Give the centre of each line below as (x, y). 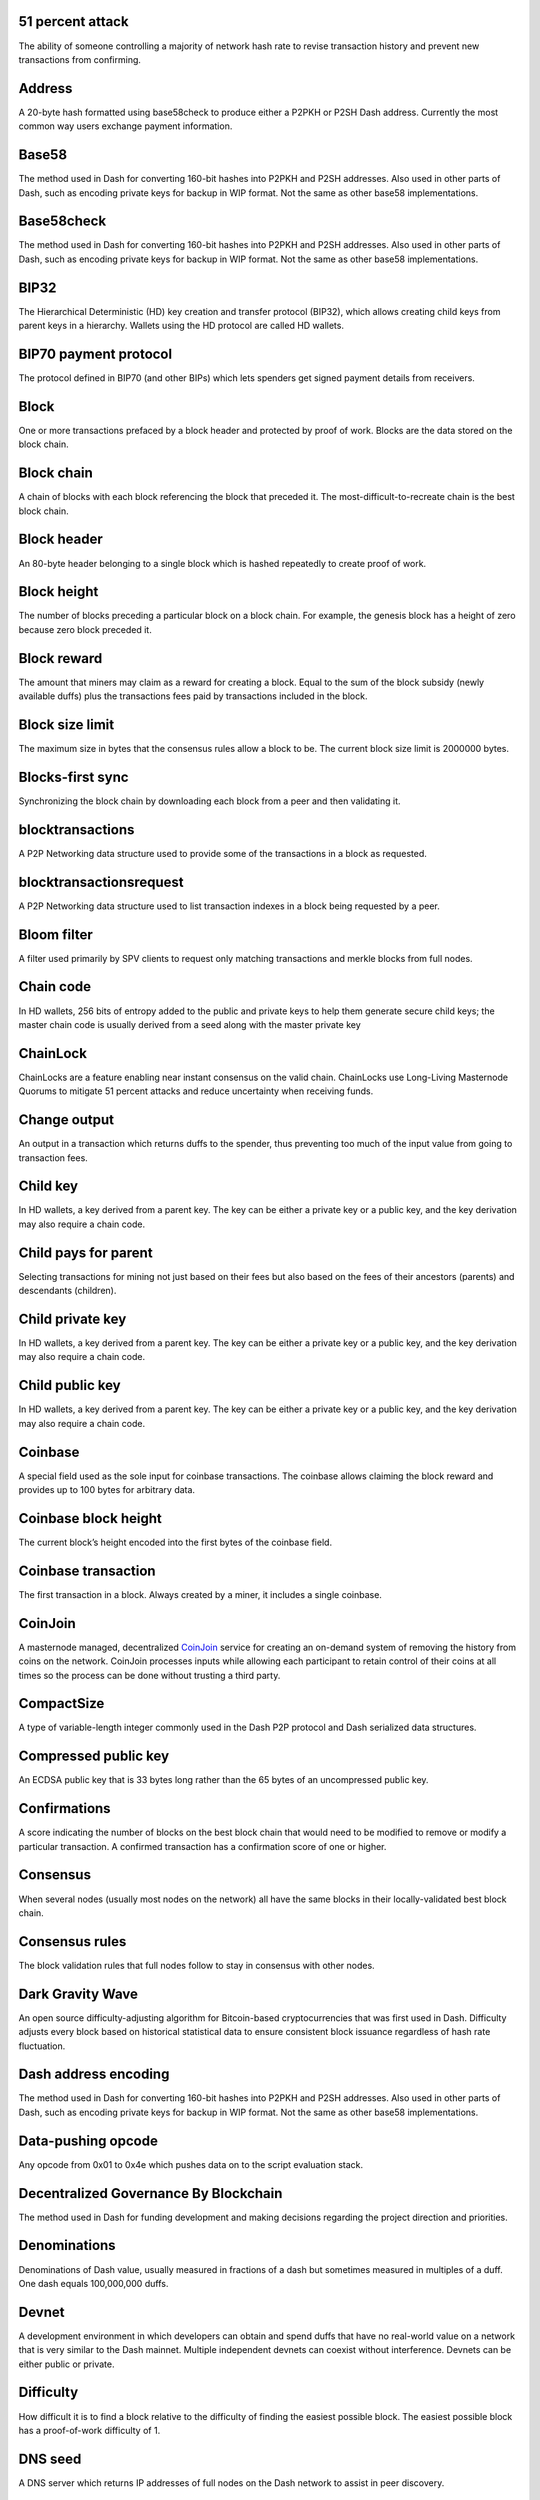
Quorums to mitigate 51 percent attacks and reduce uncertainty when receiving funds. (196, 1091)
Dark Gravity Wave (78, 1993)
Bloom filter (56, 934)
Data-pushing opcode (88, 2140)
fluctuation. (42, 2046)
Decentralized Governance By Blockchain (150, 2193)
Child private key (72, 1318)
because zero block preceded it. (85, 629)
